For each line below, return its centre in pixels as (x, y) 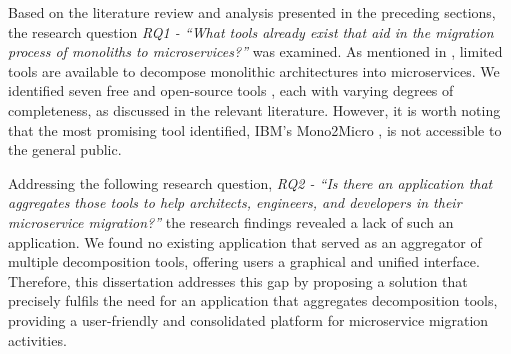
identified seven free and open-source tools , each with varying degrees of (231, 90)
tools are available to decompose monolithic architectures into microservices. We (254, 70)
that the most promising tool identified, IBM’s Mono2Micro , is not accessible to (255, 129)
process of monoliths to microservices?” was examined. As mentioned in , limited (255, 51)
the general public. (65, 149)
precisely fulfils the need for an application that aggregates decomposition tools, (253, 300)
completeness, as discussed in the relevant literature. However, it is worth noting (254, 109)
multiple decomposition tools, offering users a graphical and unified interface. (244, 261)
